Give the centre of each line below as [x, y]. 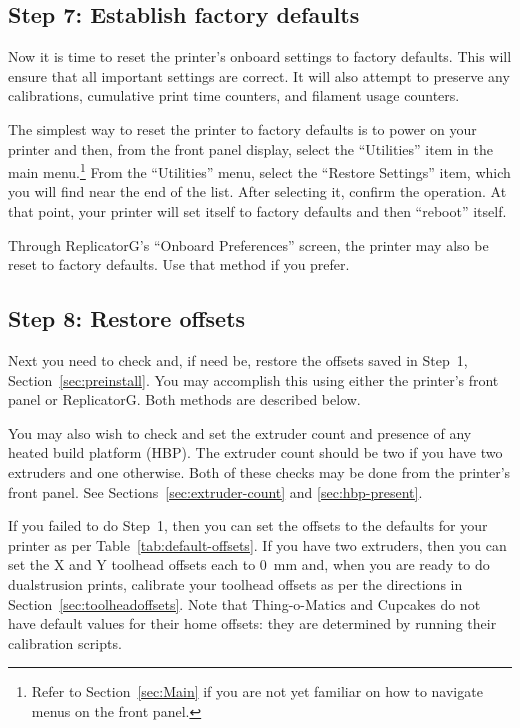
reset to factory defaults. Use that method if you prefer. [179, 264]
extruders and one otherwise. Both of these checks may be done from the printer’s [259, 471]
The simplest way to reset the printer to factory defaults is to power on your [242, 128]
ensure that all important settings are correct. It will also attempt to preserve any [259, 75]
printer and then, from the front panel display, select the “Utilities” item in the [250, 148]
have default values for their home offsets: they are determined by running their [252, 623]
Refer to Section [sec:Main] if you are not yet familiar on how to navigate [257, 691]
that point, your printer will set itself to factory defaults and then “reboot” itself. [257, 211]
